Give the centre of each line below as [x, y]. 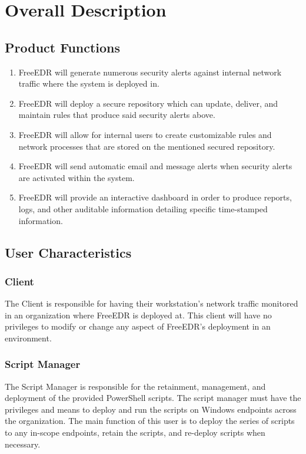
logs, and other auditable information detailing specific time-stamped [143, 208]
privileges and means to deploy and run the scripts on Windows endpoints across [151, 409]
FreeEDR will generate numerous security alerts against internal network [150, 72]
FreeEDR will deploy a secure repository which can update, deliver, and [148, 103]
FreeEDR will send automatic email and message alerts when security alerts [155, 166]
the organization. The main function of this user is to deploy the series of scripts [150, 421]
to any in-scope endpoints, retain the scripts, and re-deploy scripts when [135, 432]
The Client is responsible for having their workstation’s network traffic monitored [152, 303]
